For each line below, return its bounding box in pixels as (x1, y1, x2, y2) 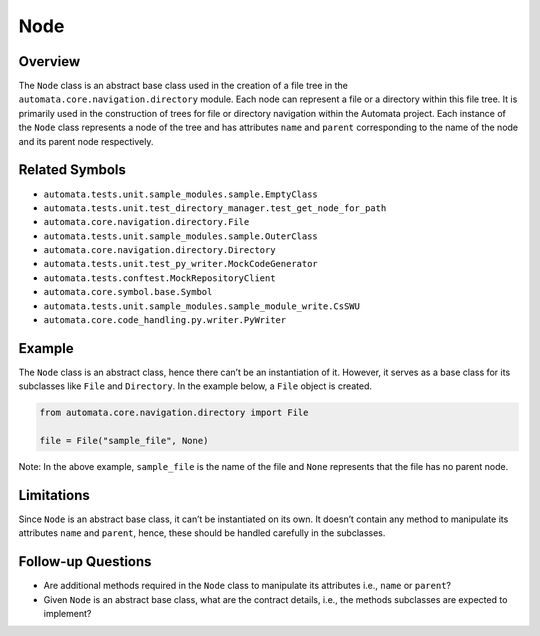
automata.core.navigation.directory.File (43, 216, 250, 228)
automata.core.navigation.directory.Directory (43, 245, 276, 256)
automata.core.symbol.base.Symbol (43, 286, 213, 298)
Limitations (18, 486, 90, 504)
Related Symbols (18, 161, 127, 179)
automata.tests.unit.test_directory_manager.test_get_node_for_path (43, 202, 387, 214)
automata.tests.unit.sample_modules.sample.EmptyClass (43, 188, 319, 200)
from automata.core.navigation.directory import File (39, 407, 309, 419)
